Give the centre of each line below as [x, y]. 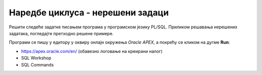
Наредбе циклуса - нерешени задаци [89, 12]
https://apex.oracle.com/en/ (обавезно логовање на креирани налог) [92, 51]
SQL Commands [37, 64]
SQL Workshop [36, 58]
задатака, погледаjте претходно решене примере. [61, 33]
